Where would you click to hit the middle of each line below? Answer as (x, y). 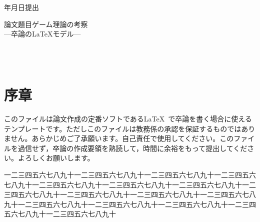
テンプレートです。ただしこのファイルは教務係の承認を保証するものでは (123, 128)
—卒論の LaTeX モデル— (42, 34)
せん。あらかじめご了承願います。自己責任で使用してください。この (122, 138)
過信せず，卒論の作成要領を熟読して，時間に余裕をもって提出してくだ (132, 148)
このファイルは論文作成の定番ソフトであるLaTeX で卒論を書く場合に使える (128, 119)
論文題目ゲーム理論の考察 (46, 24)
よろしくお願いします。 (56, 158)
